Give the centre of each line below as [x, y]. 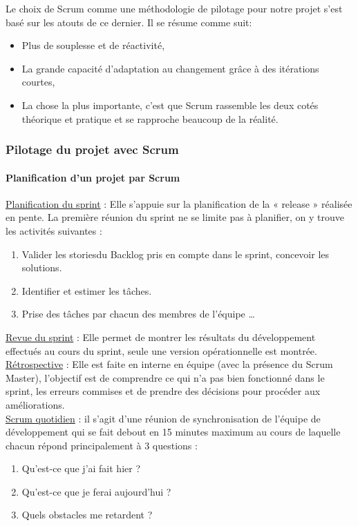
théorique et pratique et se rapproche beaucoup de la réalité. [150, 118]
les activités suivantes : [54, 230]
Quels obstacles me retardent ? [87, 515]
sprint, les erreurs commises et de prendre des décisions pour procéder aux [163, 391]
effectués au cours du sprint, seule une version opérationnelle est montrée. [161, 350]
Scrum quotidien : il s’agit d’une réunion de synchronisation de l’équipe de [163, 418]
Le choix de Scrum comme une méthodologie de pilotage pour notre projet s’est [174, 8]
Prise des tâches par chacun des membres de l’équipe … [138, 314]
